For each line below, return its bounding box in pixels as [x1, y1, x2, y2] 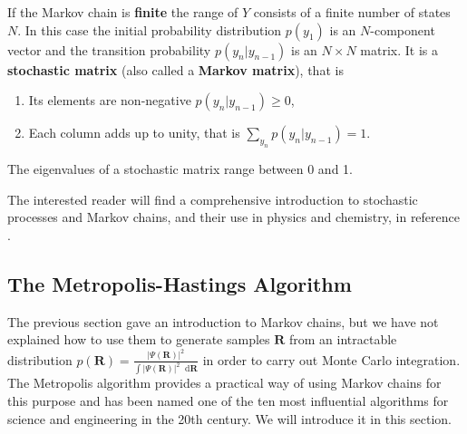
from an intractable [288, 330, 397, 349]
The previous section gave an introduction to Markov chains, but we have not [7, 312, 439, 331]
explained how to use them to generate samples [7, 330, 270, 349]
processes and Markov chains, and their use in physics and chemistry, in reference [7, 207, 460, 227]
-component [370, 20, 435, 39]
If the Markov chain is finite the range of [7, 3, 238, 21]
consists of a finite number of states [253, 3, 451, 21]
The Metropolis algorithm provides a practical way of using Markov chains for [7, 373, 442, 392]
